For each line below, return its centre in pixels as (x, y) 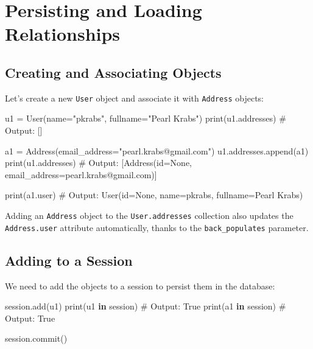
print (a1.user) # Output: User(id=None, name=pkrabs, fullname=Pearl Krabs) (154, 195)
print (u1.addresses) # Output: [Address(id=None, (99, 163)
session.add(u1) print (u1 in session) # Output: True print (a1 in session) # (146, 306)
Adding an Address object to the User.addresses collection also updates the (149, 215)
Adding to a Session (69, 260)
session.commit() (36, 338)
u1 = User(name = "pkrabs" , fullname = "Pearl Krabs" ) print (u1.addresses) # (146, 118)
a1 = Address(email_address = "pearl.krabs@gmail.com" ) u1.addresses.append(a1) (157, 150)
